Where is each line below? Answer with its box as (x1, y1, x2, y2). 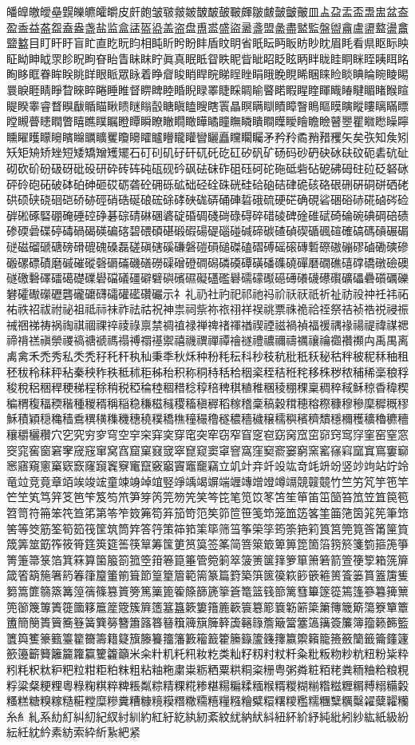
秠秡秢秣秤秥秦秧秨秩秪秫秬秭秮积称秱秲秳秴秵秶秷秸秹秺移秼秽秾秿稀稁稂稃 (6, 363, 409, 380)
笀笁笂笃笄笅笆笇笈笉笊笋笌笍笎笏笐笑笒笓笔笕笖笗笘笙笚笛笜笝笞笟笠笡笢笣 (6, 488, 409, 505)
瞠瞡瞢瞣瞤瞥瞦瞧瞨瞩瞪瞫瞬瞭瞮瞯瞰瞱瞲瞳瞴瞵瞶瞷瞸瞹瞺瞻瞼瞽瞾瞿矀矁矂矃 (6, 113, 409, 129)
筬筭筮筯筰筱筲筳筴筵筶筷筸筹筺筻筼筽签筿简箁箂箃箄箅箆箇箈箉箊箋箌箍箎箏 (6, 536, 409, 552)
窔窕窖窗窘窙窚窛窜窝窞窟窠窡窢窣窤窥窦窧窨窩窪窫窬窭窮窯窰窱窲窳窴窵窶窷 (6, 441, 409, 458)
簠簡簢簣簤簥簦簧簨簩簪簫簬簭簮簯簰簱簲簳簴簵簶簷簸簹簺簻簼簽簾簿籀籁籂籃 (6, 614, 409, 631)
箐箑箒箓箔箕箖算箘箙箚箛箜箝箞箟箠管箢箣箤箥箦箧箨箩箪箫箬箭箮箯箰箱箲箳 (6, 551, 409, 568)
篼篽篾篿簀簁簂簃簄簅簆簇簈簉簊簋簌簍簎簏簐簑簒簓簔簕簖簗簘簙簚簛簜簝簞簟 (6, 598, 409, 615)
